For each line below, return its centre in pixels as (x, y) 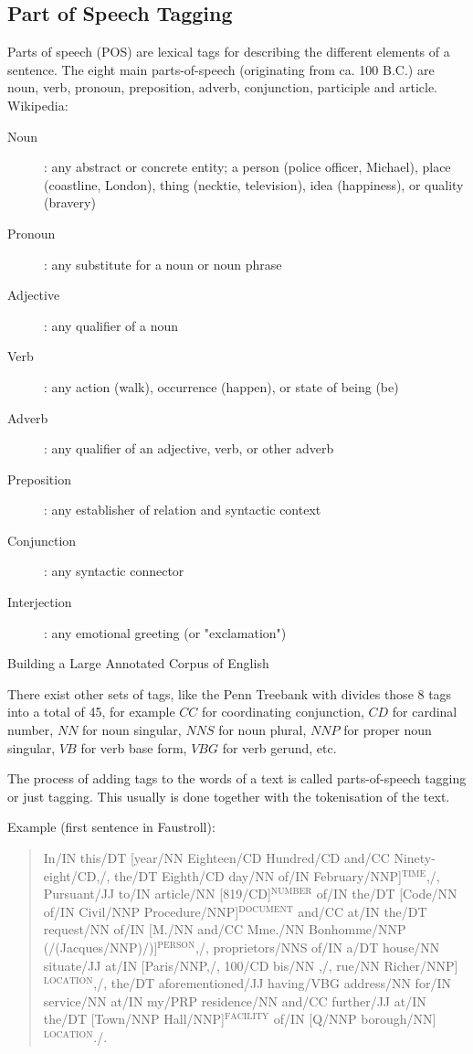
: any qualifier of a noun (111, 325)
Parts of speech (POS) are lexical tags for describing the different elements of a (229, 52)
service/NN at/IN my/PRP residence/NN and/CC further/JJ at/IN (235, 1001)
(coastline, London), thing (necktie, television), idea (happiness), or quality (254, 184)
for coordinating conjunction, (283, 712)
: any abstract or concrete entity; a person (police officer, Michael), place (247, 167)
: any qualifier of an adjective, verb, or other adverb (189, 448)
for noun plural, (263, 730)
